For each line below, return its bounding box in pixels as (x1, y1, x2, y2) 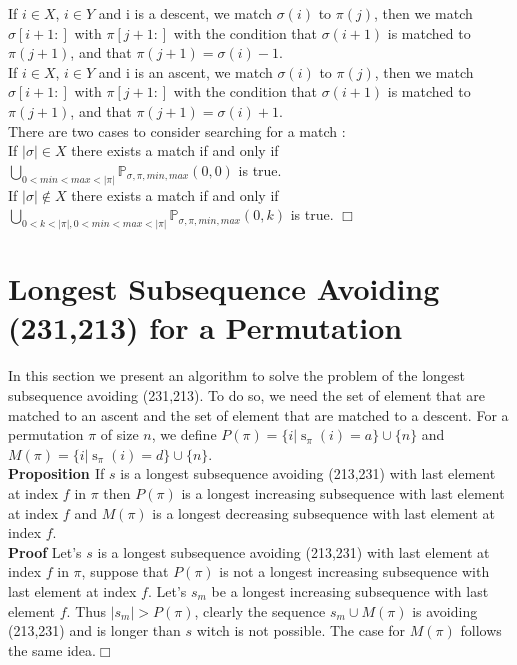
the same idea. (8, 639, 96, 660)
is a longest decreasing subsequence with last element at (152, 502, 495, 523)
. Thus (66, 600, 106, 621)
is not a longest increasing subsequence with (219, 561, 490, 582)
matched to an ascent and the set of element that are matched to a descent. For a (8, 404, 509, 425)
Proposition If (8, 463, 105, 484)
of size (100, 424, 139, 445)
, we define (151, 424, 217, 445)
